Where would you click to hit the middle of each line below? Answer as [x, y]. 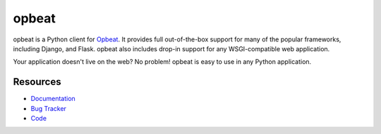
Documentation [53, 99]
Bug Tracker [49, 108]
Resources [37, 82]
